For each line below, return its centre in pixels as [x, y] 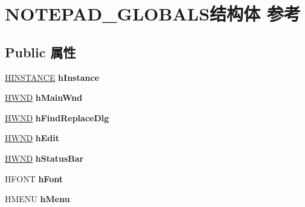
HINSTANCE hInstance [52, 77]
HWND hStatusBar [44, 158]
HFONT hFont [34, 178]
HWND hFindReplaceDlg [57, 117]
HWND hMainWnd [44, 97]
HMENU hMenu [37, 199]
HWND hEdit [32, 138]
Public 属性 [40, 52]
